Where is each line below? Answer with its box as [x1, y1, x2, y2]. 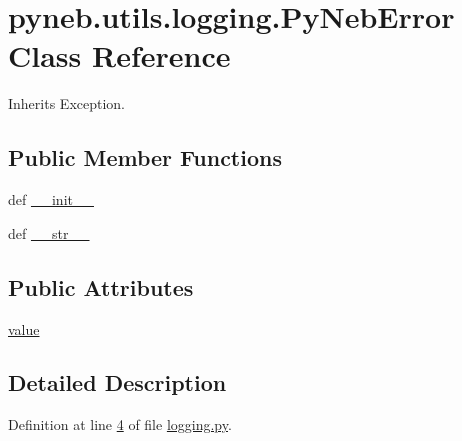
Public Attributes [8, 271, 194, 302]
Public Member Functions [8, 142, 282, 173]
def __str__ [8, 222, 90, 243]
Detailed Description [8, 367, 227, 398]
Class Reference [8, 35, 231, 76]
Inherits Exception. [8, 93, 125, 114]
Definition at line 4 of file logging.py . [8, 414, 232, 435]
